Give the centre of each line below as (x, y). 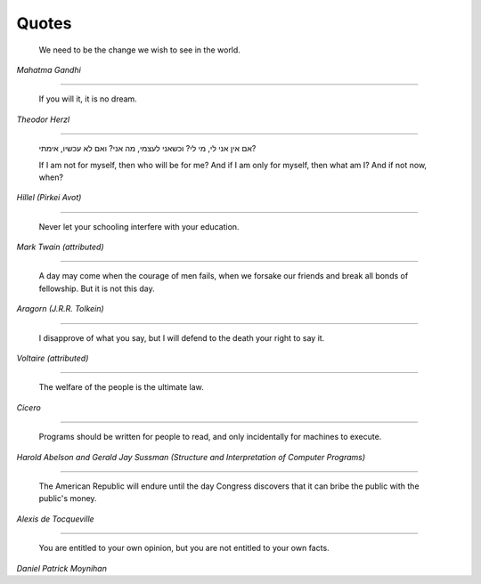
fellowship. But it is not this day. (97, 288)
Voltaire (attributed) (53, 358)
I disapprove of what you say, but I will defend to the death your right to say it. (182, 337)
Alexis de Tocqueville (55, 519)
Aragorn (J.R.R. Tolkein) (60, 309)
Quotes (44, 23)
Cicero (29, 407)
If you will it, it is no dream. (88, 99)
